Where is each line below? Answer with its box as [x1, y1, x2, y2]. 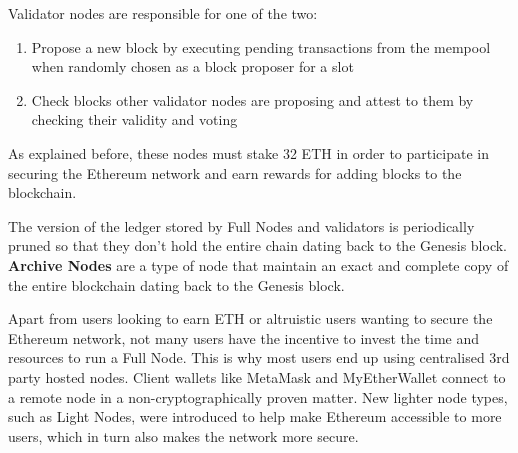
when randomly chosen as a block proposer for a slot [31, 56, 354, 77]
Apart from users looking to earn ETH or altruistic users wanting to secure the [8, 308, 493, 329]
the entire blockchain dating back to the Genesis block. [8, 274, 345, 295]
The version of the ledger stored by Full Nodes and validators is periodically [8, 215, 475, 236]
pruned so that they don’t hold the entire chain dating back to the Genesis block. [8, 235, 507, 256]
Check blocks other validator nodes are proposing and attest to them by [31, 89, 474, 110]
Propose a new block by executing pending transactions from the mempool [31, 36, 491, 57]
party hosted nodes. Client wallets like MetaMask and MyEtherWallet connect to [8, 366, 506, 387]
